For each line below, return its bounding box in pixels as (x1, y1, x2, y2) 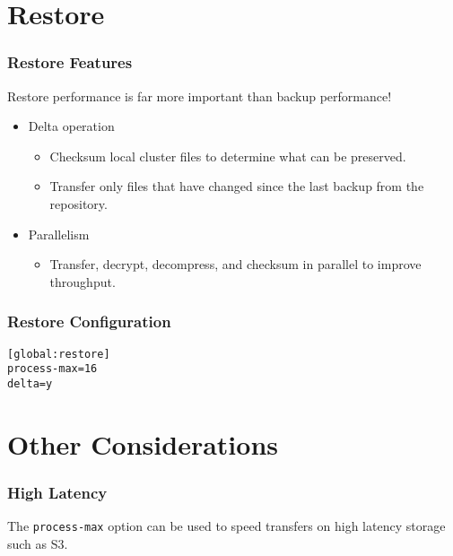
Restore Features (7, 51, 133, 74)
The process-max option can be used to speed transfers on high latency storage (7, 517, 446, 535)
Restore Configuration (7, 310, 171, 333)
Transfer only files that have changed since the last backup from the (49, 177, 424, 195)
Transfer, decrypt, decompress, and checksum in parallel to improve (49, 255, 422, 274)
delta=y (7, 377, 53, 390)
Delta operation (28, 117, 115, 135)
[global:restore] (7, 347, 110, 361)
